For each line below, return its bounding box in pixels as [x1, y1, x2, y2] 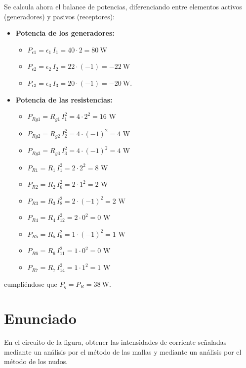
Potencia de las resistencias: [15, 94, 113, 105]
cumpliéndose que [4, 278, 57, 289]
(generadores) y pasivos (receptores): [4, 11, 115, 21]
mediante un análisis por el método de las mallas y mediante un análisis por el [4, 346, 242, 357]
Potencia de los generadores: [15, 28, 115, 38]
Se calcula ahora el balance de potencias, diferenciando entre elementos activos [4, 1, 242, 11]
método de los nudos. [4, 356, 68, 367]
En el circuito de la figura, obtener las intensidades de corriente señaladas [4, 337, 227, 347]
